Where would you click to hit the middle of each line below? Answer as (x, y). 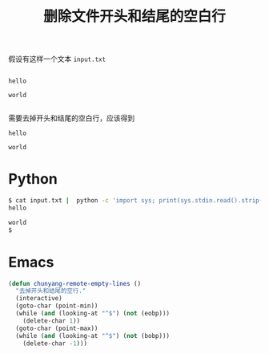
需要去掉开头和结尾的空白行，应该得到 (71, 118)
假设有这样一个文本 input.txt (57, 59)
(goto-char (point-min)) (57, 306)
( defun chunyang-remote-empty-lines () (75, 283)
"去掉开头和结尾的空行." (51, 291)
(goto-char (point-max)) (57, 328)
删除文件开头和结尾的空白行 (134, 16)
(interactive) (39, 299)
